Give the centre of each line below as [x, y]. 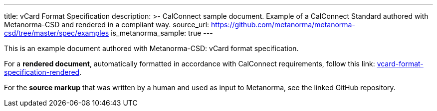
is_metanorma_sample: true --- [162, 33]
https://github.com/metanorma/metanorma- [283, 25]
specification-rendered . [43, 72]
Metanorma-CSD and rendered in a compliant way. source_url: [107, 25]
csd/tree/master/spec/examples [57, 33]
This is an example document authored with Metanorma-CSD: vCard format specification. [151, 48]
